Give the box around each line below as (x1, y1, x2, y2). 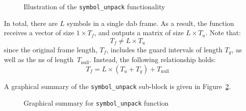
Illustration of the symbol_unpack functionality (24, 1, 165, 11)
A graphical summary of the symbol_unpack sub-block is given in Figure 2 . (4, 81, 231, 91)
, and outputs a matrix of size (94, 27, 184, 38)
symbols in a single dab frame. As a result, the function (67, 18, 234, 28)
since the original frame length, (4, 44, 98, 54)
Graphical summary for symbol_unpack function (24, 97, 169, 108)
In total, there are (4, 18, 58, 28)
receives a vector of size (4, 27, 74, 38)
